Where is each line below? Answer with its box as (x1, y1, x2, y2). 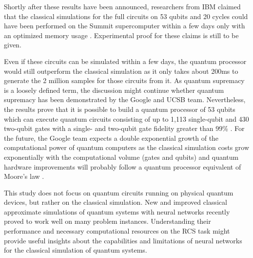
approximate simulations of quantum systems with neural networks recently (4, 206, 230, 216)
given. (4, 40, 21, 50)
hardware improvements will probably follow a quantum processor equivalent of (4, 161, 241, 172)
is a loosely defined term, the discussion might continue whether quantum (4, 85, 224, 95)
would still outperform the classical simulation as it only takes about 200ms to (4, 65, 238, 76)
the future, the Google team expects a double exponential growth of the (4, 132, 219, 143)
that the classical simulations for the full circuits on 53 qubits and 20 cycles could (4, 11, 248, 21)
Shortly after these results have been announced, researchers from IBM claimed (4, 1, 241, 11)
